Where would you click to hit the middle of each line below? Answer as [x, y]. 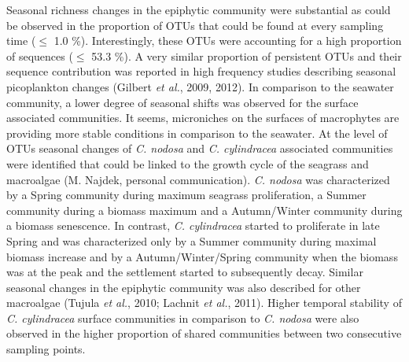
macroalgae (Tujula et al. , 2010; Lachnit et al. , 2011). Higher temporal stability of [204, 303]
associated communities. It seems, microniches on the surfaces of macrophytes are [203, 118]
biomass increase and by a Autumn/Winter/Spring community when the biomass [202, 256]
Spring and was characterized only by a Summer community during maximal [192, 240]
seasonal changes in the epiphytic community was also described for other [184, 287]
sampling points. [46, 349]
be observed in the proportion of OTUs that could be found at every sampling [195, 25]
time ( [21, 41]
